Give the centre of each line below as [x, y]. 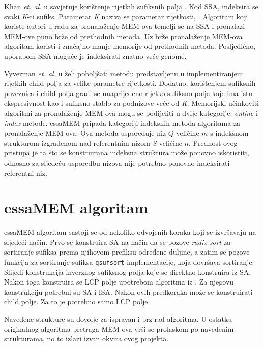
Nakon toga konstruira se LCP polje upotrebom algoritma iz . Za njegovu [119, 282]
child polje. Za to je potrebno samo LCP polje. [77, 302]
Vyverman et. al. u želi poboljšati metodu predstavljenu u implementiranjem [124, 73]
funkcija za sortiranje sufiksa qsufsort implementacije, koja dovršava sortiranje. [129, 262]
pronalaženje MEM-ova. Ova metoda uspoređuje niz [85, 133]
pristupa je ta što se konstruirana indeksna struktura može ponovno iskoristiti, [127, 153]
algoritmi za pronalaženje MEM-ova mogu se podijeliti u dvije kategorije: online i [131, 113]
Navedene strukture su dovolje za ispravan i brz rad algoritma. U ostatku [118, 319]
